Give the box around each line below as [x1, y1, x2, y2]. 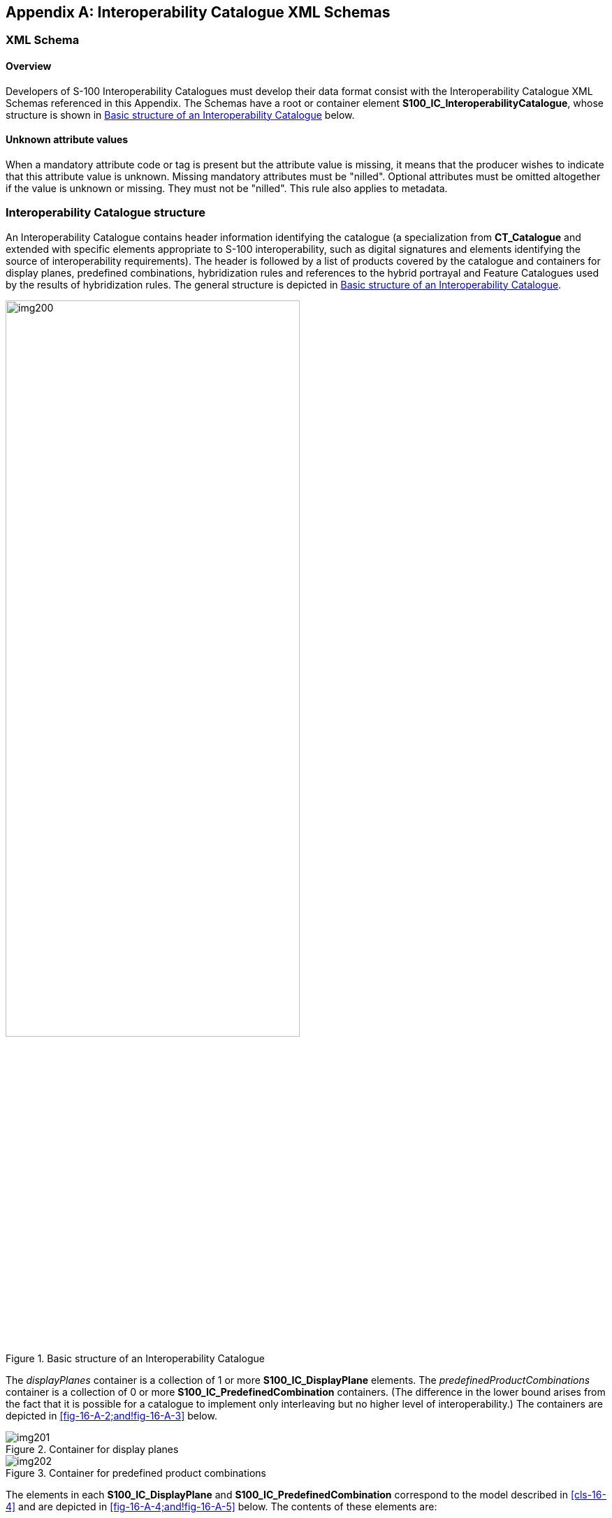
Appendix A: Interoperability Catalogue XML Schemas [6, 3, 391, 21]
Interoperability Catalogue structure [6, 205, 205, 220]
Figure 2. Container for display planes [6, 1443, 179, 1455]
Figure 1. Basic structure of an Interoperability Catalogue [6, 1352, 265, 1364]
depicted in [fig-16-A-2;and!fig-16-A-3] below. [6, 1410, 217, 1422]
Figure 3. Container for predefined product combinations [6, 1467, 266, 1479]
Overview [6, 60, 52, 73]
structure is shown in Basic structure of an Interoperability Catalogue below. [6, 108, 355, 121]
